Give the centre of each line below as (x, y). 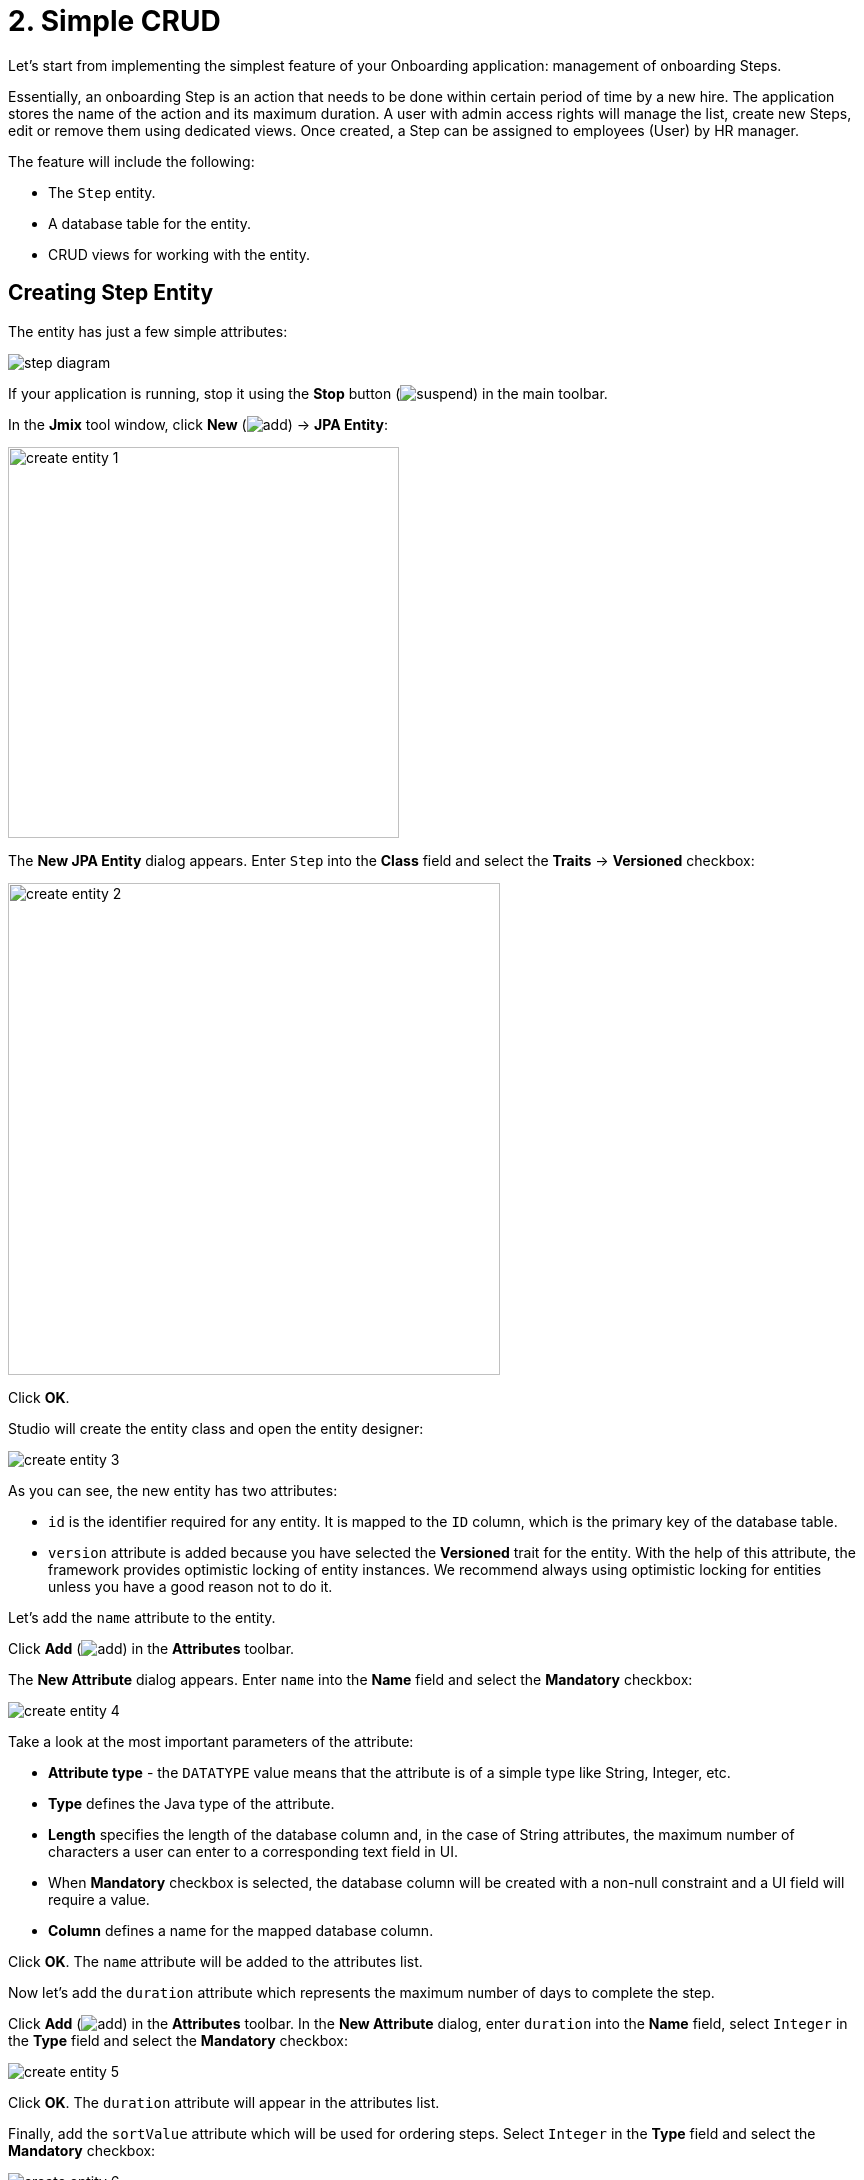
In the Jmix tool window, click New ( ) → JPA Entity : (198, 424)
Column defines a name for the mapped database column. (241, 1930)
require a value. (99, 1899)
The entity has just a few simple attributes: (148, 331)
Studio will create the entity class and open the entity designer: (216, 1428)
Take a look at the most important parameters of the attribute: (211, 1741)
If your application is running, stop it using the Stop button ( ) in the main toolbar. (308, 393)
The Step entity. (102, 192)
